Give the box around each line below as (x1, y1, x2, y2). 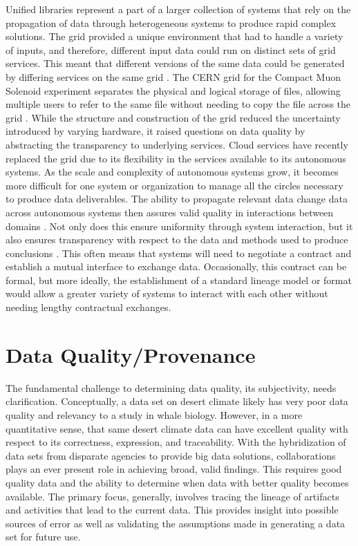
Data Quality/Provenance (6, 340, 256, 368)
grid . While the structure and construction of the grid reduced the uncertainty (6, 110, 341, 124)
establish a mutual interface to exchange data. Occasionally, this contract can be (6, 259, 347, 274)
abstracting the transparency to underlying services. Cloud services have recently (6, 137, 348, 151)
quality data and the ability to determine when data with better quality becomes (6, 475, 349, 489)
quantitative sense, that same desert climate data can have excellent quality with (6, 421, 348, 435)
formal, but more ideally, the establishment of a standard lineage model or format (6, 272, 352, 287)
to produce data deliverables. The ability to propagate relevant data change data (6, 191, 348, 206)
